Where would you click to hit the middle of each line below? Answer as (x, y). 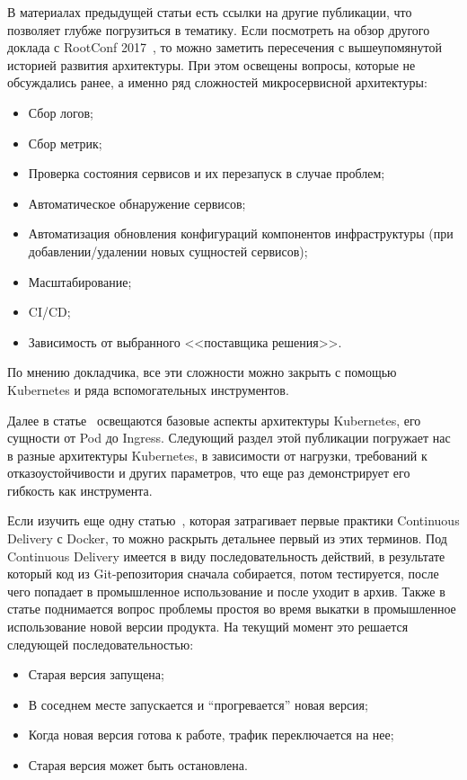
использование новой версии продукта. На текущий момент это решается (208, 627)
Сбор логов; (61, 112)
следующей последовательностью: (101, 644)
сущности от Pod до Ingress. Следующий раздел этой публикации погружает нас (229, 438)
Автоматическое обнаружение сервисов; (137, 203)
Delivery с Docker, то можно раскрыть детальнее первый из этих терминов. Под (227, 538)
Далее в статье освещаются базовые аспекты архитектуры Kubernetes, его (214, 420)
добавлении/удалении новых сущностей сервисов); (168, 251)
